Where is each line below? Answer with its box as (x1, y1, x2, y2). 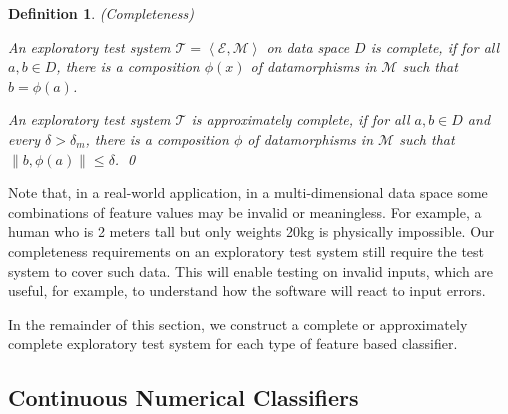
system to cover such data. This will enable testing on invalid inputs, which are (8, 260, 494, 281)
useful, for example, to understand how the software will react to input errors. (8, 280, 486, 301)
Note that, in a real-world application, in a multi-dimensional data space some (8, 182, 488, 203)
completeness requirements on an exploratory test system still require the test (8, 240, 485, 261)
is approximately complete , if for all (191, 109, 410, 130)
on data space (266, 36, 350, 57)
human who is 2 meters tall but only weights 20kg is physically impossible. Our (8, 221, 495, 242)
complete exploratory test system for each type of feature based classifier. (8, 333, 458, 354)
